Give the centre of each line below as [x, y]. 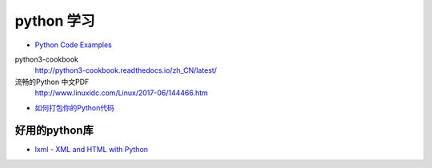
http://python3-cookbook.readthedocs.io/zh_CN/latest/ [126, 70]
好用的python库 [54, 131]
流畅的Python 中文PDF [52, 82]
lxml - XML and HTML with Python [91, 150]
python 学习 [55, 21]
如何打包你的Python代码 [75, 107]
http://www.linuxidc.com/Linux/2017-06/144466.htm [121, 93]
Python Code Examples [73, 45]
